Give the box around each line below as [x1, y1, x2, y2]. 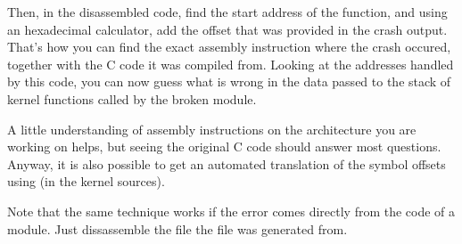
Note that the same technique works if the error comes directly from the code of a [7, 201, 456, 220]
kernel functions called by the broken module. [7, 89, 257, 108]
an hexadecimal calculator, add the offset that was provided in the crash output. [7, 20, 448, 38]
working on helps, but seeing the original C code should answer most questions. [7, 137, 441, 156]
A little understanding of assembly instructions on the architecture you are [7, 119, 417, 138]
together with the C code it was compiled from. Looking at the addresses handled [7, 54, 454, 73]
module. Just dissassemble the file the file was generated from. [7, 219, 348, 238]
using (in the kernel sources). [7, 172, 165, 191]
